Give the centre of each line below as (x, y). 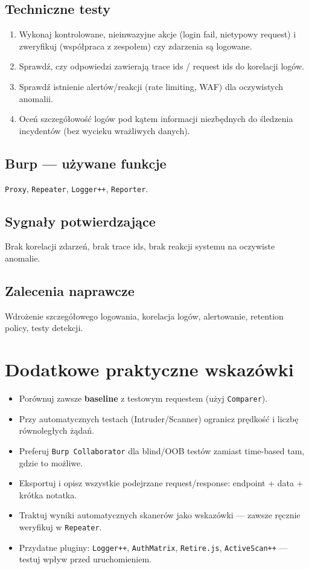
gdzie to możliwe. (51, 462)
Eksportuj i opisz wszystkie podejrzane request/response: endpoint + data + (161, 483)
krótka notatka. (48, 494)
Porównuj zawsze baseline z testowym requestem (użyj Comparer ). (143, 398)
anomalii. (36, 98)
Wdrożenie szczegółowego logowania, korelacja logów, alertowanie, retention (144, 316)
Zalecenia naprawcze (70, 291)
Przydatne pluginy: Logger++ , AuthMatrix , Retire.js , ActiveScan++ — (153, 547)
